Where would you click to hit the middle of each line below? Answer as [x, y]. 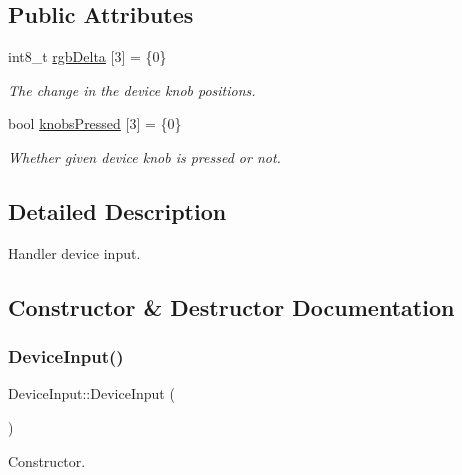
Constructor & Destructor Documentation [231, 306]
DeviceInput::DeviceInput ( [91, 393]
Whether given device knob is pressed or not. [144, 156]
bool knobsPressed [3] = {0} [95, 123]
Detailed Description [117, 210]
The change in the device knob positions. [132, 89]
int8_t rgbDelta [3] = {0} [87, 56]
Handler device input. [74, 252]
